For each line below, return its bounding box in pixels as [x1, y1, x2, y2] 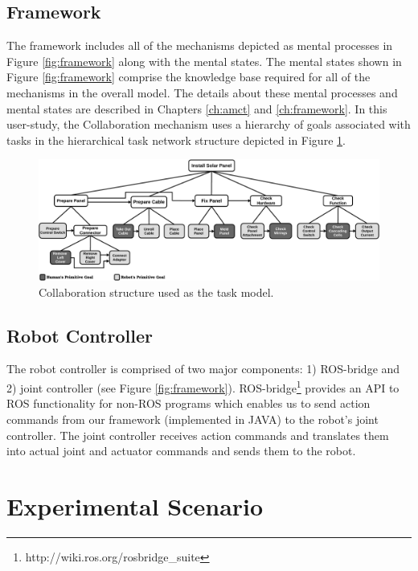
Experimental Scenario [6, 489, 264, 522]
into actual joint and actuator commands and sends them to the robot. [6, 442, 356, 459]
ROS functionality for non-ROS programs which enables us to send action [6, 395, 371, 412]
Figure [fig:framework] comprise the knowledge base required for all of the [6, 68, 371, 85]
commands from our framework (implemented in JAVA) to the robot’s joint [6, 410, 379, 427]
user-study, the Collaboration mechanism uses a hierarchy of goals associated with [6, 116, 411, 133]
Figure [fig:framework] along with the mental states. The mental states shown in [6, 52, 402, 69]
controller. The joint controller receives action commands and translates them [6, 426, 389, 443]
